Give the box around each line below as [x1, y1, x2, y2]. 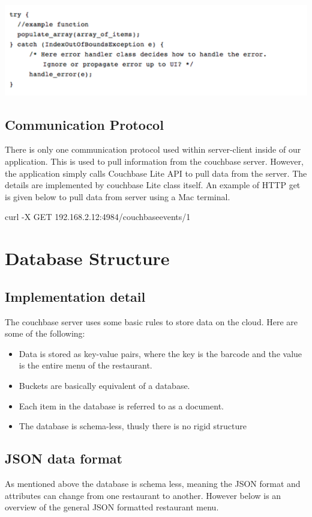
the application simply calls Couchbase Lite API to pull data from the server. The [5, 167, 307, 179]
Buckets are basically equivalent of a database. [19, 379, 190, 391]
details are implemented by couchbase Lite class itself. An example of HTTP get [5, 179, 301, 191]
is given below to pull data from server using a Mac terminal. [5, 190, 230, 203]
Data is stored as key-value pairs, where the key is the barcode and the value [19, 347, 302, 359]
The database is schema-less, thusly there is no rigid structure [19, 420, 247, 432]
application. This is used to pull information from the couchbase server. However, [5, 155, 304, 167]
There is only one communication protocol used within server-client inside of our [5, 143, 301, 156]
